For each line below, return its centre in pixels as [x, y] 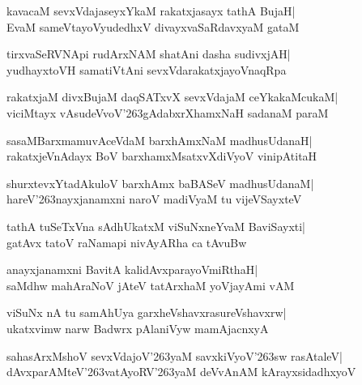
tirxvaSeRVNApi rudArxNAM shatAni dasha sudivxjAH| [149, 54]
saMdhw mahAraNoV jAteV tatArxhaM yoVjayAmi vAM [151, 285]
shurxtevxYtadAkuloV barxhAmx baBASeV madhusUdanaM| [160, 183]
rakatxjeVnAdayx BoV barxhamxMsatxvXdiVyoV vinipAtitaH [162, 156]
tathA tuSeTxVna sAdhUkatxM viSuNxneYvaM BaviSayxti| [156, 226]
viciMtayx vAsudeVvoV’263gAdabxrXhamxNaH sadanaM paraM [168, 112]
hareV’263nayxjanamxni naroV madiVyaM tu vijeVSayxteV [154, 199]
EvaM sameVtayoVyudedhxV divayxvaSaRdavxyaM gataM [153, 26]
